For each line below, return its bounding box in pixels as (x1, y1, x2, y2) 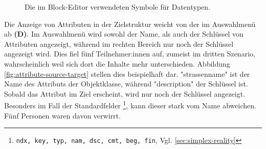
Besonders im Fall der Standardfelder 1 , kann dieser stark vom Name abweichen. (4, 99, 256, 110)
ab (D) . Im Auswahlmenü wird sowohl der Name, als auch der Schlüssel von (4, 28, 243, 39)
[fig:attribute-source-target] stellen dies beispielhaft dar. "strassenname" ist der (4, 68, 250, 79)
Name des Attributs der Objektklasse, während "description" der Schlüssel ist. (4, 78, 248, 89)
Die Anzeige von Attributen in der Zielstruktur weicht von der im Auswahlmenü (4, 18, 256, 29)
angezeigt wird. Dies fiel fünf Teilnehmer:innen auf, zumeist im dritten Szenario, (4, 48, 255, 59)
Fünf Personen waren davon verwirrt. (4, 110, 121, 121)
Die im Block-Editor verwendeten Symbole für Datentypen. (25, 2, 210, 12)
